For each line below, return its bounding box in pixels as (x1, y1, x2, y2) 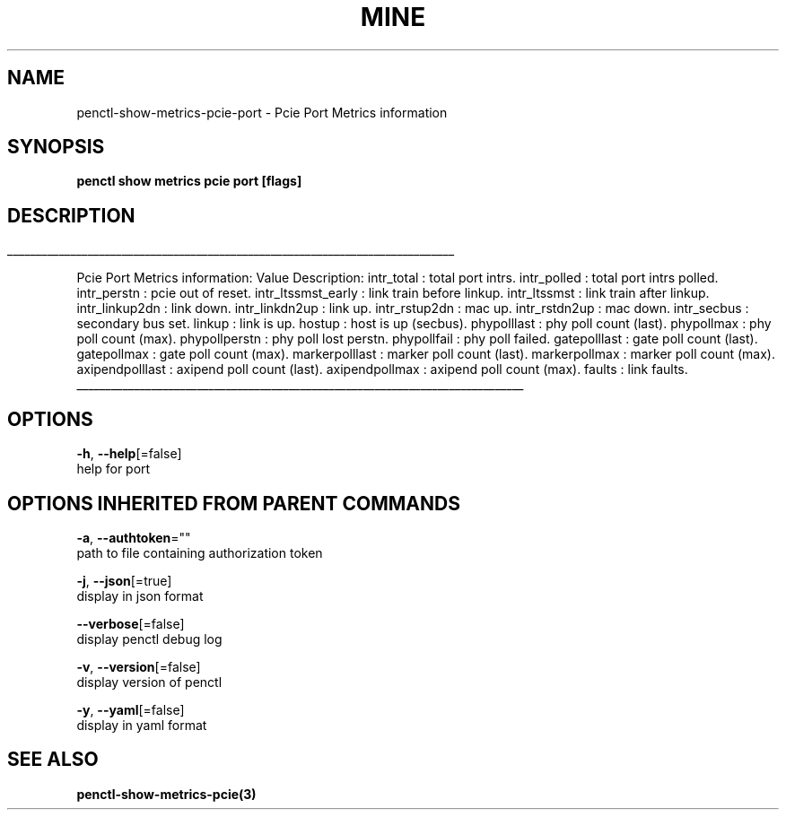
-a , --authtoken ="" (76, 529, 191, 545)
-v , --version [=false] (76, 658, 201, 674)
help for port (76, 461, 151, 477)
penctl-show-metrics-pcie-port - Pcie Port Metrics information (76, 104, 448, 120)
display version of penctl (76, 674, 223, 690)
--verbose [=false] (76, 615, 185, 631)
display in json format (76, 587, 204, 604)
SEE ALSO (7, 748, 99, 771)
